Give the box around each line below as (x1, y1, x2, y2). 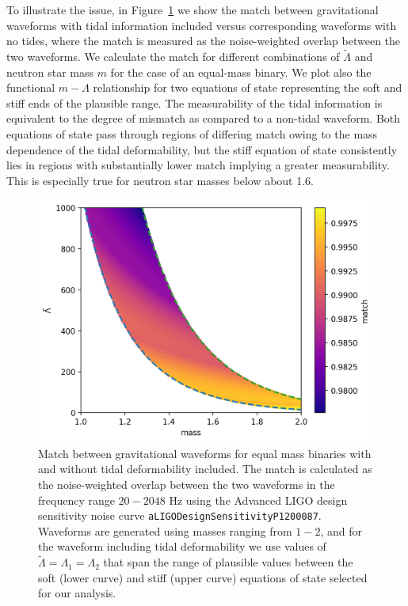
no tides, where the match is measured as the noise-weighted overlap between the (6, 32, 401, 49)
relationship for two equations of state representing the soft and (93, 79, 402, 96)
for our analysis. (38, 585, 116, 601)
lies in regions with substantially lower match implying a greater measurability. (6, 157, 390, 173)
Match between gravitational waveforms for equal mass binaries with (38, 445, 372, 461)
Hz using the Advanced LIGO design (169, 491, 348, 508)
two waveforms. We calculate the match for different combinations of (6, 48, 340, 64)
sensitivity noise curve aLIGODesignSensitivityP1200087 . (38, 507, 322, 524)
